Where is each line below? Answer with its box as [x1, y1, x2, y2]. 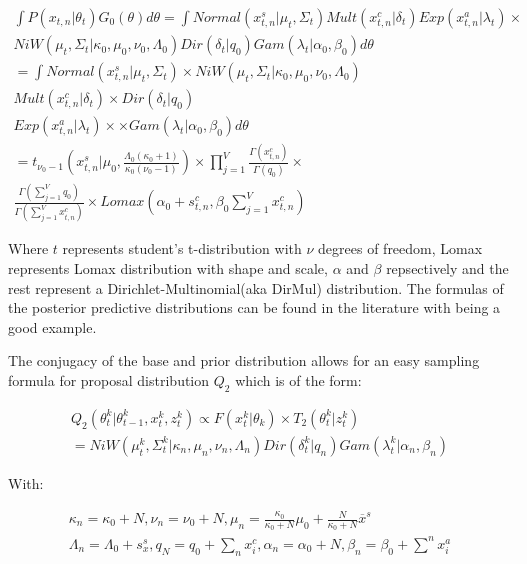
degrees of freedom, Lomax [318, 238, 483, 259]
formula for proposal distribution [8, 370, 210, 391]
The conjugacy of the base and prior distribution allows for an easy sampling [8, 350, 480, 371]
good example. [8, 316, 97, 337]
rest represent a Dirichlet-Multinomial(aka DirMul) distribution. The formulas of [8, 277, 504, 298]
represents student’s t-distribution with [62, 238, 302, 259]
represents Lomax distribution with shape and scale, [8, 258, 328, 279]
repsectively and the [386, 258, 509, 279]
